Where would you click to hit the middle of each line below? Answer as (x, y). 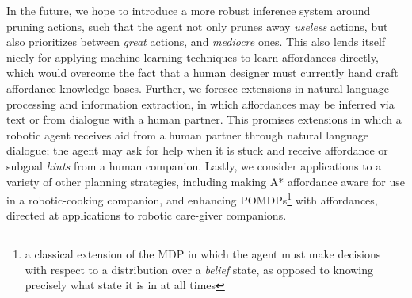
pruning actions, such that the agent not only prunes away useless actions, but (197, 26)
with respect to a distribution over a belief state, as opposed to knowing (199, 269)
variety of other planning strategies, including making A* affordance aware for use (206, 181)
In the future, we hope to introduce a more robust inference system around (189, 10)
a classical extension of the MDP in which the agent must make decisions (203, 253)
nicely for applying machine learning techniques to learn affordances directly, (193, 57)
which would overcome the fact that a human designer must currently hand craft (202, 73)
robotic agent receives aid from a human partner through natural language (187, 134)
